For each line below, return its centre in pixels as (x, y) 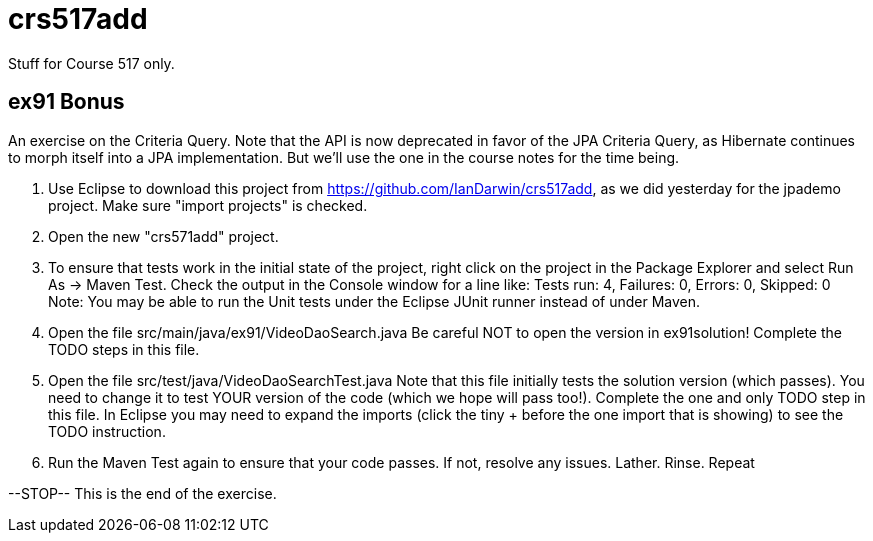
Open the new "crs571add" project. (163, 236)
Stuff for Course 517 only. (91, 63)
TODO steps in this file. (124, 349)
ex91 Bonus (66, 102)
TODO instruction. (107, 431)
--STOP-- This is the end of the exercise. (142, 493)
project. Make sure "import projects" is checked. (208, 205)
